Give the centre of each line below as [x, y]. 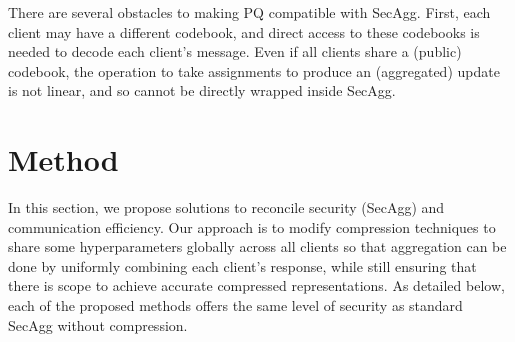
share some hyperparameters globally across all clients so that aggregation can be [257, 246]
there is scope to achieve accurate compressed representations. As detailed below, [256, 285]
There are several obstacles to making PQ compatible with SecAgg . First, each [249, 12]
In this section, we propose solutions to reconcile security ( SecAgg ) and [226, 207]
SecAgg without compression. [98, 324]
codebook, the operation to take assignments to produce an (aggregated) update [254, 70]
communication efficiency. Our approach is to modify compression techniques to [252, 226]
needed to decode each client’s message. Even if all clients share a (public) [235, 51]
